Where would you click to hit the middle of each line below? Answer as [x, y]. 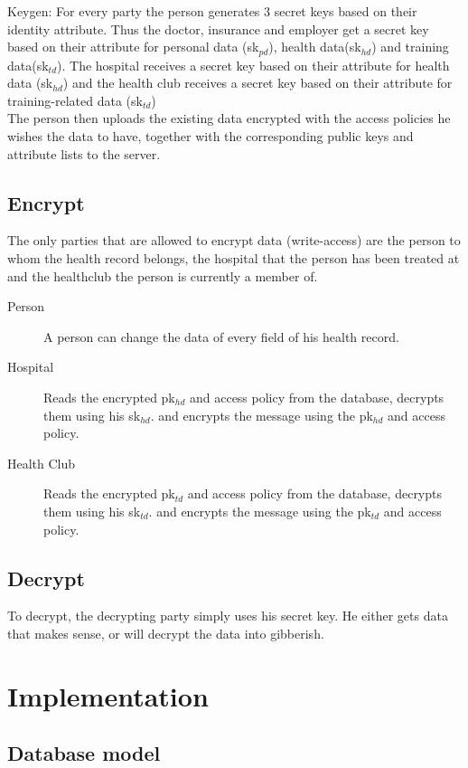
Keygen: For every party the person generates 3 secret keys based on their [212, 11]
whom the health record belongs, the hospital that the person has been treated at [234, 258]
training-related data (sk [75, 100]
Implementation [108, 695]
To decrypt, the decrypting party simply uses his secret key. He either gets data [228, 616]
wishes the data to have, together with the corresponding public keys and [211, 136]
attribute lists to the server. [84, 153]
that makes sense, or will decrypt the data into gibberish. [166, 633]
